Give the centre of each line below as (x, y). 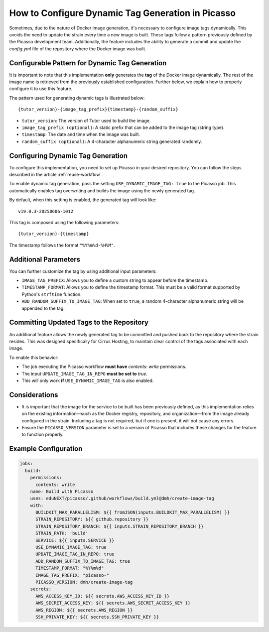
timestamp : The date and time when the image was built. (81, 134)
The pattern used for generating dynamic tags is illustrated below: (77, 98)
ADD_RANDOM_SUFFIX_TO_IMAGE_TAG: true (83, 561)
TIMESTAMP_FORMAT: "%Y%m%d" (70, 568)
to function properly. (43, 435)
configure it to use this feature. (41, 89)
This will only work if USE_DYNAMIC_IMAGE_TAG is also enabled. (88, 380)
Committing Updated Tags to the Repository (79, 322)
